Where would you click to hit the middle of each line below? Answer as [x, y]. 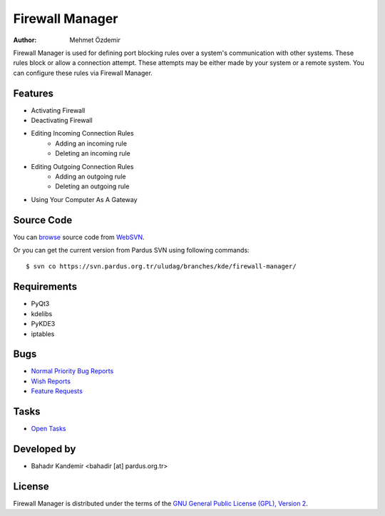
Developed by [45, 449]
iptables [43, 334]
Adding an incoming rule [91, 143]
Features [33, 93]
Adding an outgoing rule [91, 176]
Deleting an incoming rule [93, 153]
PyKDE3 [43, 324]
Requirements [45, 287]
